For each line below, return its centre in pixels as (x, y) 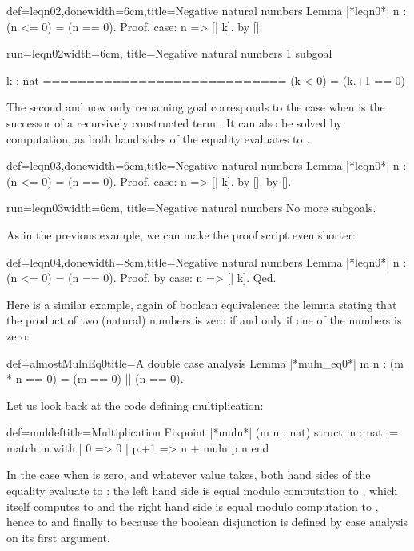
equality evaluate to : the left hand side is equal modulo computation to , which (202, 491)
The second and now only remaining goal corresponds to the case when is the (196, 107)
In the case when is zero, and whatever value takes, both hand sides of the (189, 475)
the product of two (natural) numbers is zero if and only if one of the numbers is (204, 320)
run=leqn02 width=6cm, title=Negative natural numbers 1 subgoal (169, 53)
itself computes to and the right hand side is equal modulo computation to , (193, 506)
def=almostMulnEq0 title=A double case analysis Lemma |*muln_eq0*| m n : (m (205, 362)
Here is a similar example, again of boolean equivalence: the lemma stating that (202, 304)
